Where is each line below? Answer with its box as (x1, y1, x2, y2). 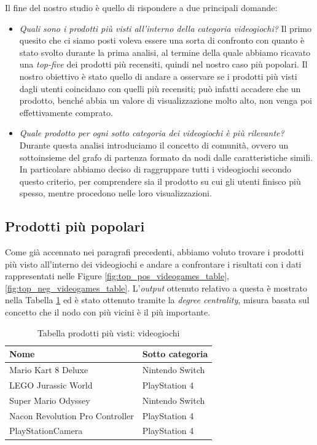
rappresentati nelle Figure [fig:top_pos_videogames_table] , (5, 269, 229, 282)
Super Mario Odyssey (9, 393, 90, 406)
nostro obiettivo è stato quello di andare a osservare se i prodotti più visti (19, 69, 297, 82)
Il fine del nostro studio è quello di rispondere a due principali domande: (5, 1, 278, 14)
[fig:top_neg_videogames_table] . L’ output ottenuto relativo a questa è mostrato (5, 281, 307, 294)
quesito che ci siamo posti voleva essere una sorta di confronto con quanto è (19, 34, 305, 47)
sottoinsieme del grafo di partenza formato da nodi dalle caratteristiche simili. (19, 150, 313, 163)
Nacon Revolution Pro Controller (9, 409, 134, 422)
